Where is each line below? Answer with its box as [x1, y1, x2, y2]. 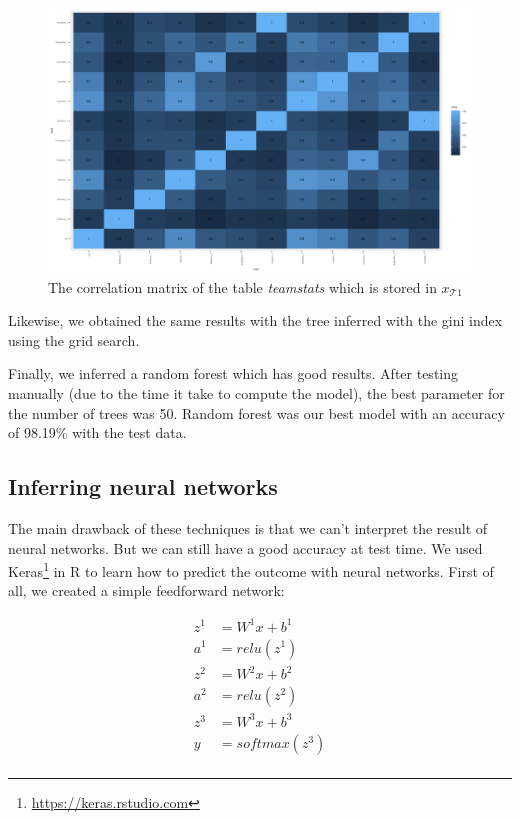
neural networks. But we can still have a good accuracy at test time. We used [8, 537, 483, 558]
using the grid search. [8, 329, 140, 350]
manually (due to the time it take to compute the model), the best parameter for [8, 382, 505, 403]
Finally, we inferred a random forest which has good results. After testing [8, 363, 459, 384]
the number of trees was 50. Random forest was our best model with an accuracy [8, 402, 505, 423]
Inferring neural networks [8, 471, 278, 502]
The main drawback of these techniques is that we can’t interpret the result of [8, 517, 488, 538]
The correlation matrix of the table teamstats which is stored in [48, 276, 437, 297]
